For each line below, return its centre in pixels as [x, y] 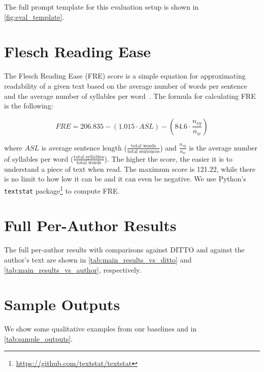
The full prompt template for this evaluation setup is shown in [102, 7]
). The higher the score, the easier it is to [168, 158]
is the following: [29, 106]
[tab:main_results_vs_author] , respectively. [73, 269]
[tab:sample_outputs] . [39, 338]
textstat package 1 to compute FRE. [62, 190]
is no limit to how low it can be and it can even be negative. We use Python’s [125, 179]
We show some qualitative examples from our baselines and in [101, 329]
